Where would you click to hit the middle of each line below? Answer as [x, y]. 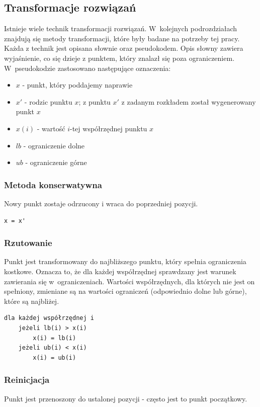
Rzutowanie [28, 243]
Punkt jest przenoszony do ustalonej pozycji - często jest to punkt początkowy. [126, 398]
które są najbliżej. [32, 301]
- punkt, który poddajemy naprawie [77, 85]
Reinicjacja [27, 380]
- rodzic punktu [48, 101]
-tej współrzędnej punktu [109, 128]
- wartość [51, 128]
